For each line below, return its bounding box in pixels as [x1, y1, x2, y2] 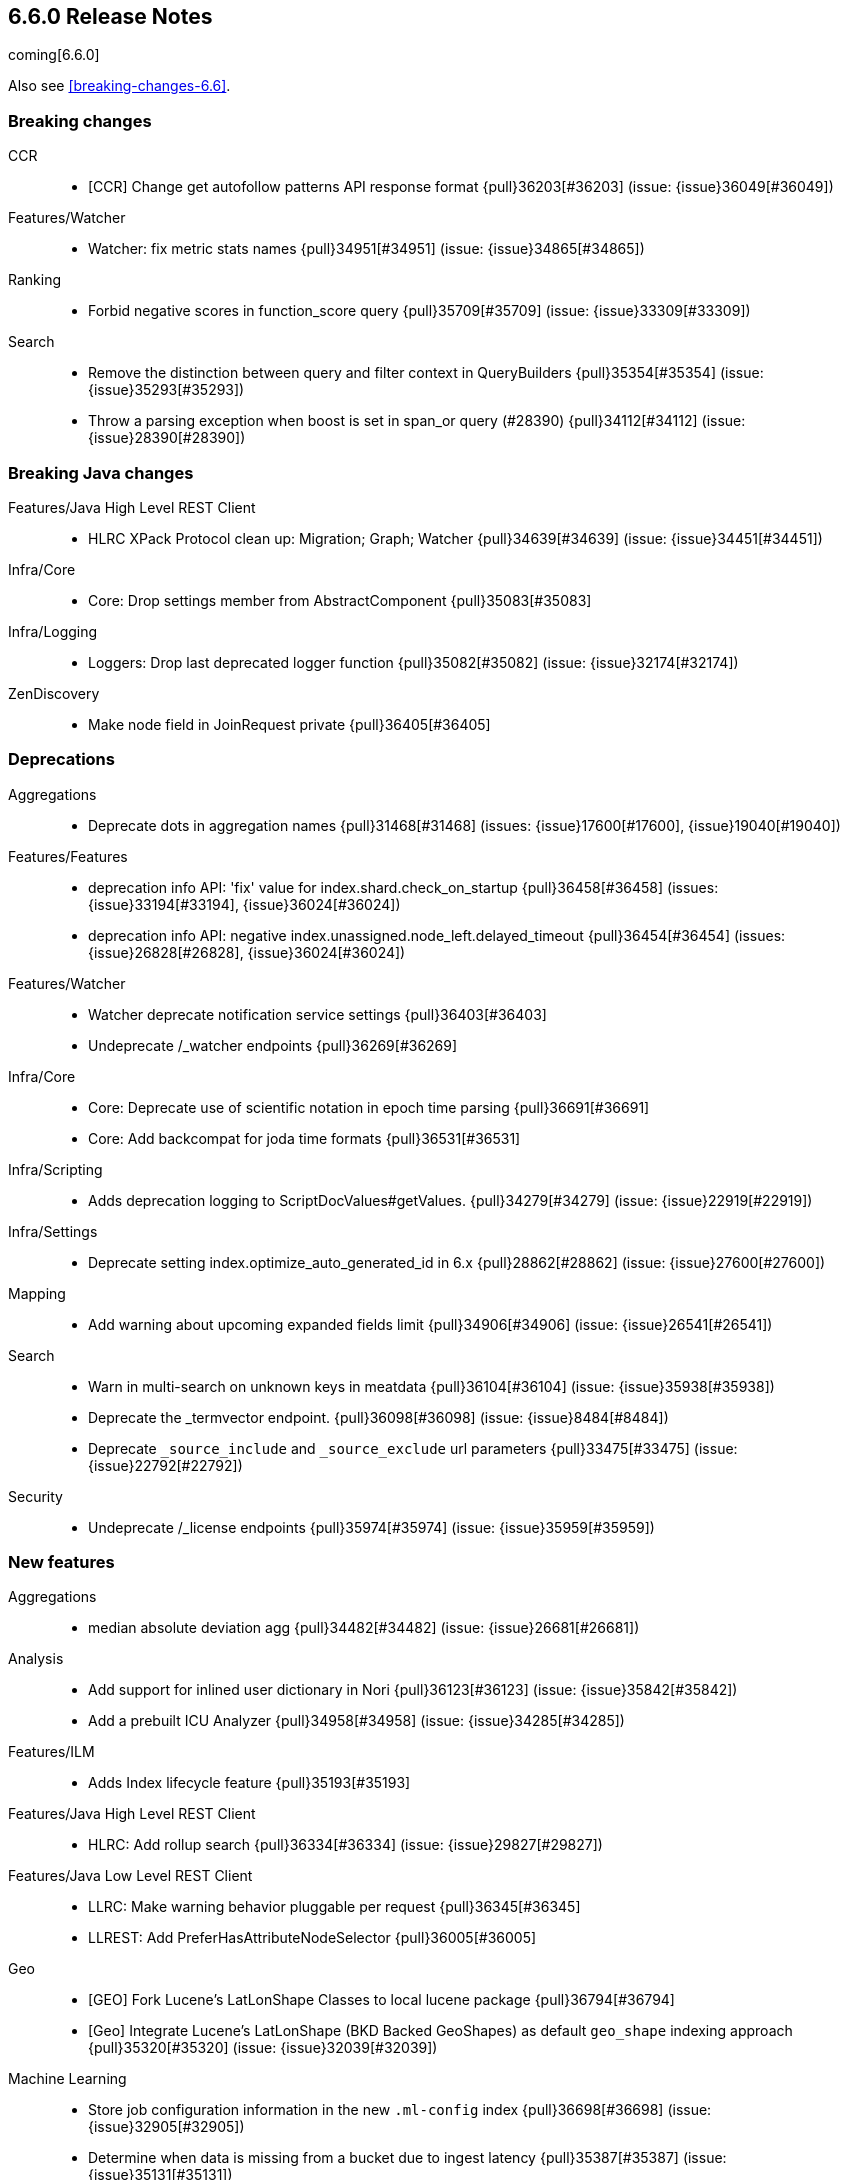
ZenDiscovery [8, 684, 100, 702]
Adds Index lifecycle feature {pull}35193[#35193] [88, 1774, 411, 1792]
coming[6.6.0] [8, 46, 100, 64]
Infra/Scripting [8, 1160, 103, 1178]
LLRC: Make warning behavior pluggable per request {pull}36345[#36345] [88, 1898, 581, 1916]
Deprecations [8, 749, 115, 770]
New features [8, 1552, 115, 1573]
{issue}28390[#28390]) [88, 429, 246, 447]
